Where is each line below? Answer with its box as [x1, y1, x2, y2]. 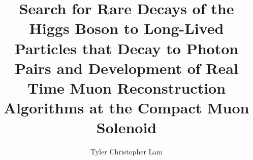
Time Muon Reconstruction [27, 77, 226, 98]
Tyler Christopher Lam [90, 146, 163, 157]
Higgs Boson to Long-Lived [29, 18, 224, 38]
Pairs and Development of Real [15, 57, 238, 78]
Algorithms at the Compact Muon [4, 97, 249, 118]
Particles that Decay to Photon [14, 37, 239, 58]
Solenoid [96, 117, 157, 138]
